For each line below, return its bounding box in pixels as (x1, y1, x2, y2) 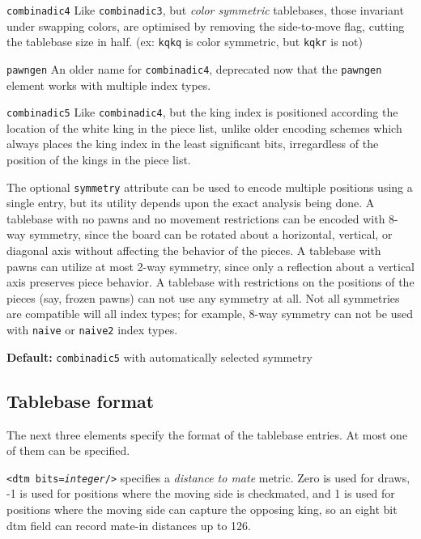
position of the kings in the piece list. (6, 151, 191, 168)
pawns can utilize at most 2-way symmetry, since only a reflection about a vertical (6, 257, 415, 274)
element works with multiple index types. (6, 76, 211, 93)
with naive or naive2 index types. (6, 321, 178, 337)
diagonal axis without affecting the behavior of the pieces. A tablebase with (6, 242, 381, 259)
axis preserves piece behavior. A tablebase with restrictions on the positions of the (6, 274, 415, 291)
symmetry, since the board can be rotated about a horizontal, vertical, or (29, 226, 393, 243)
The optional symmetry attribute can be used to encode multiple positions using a (6, 178, 413, 195)
